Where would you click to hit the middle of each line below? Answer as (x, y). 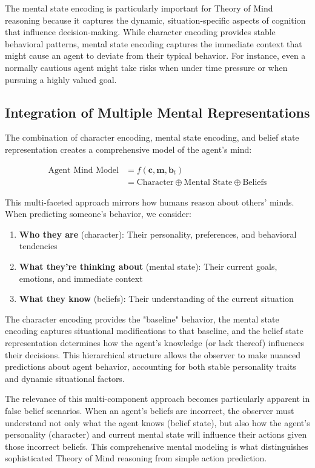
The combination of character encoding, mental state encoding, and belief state (152, 137)
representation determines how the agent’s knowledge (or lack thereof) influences (154, 342)
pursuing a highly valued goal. (61, 79)
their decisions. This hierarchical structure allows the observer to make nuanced (153, 354)
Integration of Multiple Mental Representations (157, 112)
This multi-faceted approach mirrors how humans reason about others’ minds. (150, 202)
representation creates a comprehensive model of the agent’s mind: (128, 149)
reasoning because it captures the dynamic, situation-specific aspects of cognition (155, 20)
